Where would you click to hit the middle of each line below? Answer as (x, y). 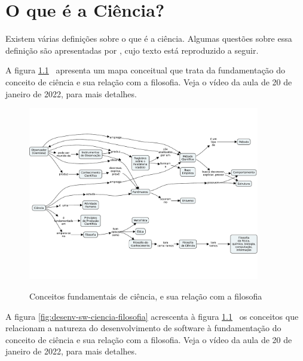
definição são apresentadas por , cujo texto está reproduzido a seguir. (132, 50)
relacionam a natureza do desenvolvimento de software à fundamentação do (143, 328)
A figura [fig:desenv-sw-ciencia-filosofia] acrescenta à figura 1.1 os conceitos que (152, 316)
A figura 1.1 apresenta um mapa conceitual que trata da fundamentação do (146, 70)
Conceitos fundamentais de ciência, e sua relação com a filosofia (146, 296)
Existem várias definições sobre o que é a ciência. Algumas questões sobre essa (149, 38)
